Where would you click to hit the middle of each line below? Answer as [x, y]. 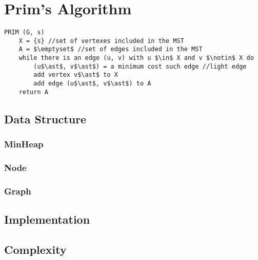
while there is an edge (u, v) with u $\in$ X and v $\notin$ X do [136, 58]
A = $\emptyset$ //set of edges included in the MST [111, 49]
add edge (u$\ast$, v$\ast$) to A [92, 84]
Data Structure [45, 118]
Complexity [35, 249]
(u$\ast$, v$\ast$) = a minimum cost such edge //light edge [140, 66]
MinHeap [24, 144]
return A [33, 92]
